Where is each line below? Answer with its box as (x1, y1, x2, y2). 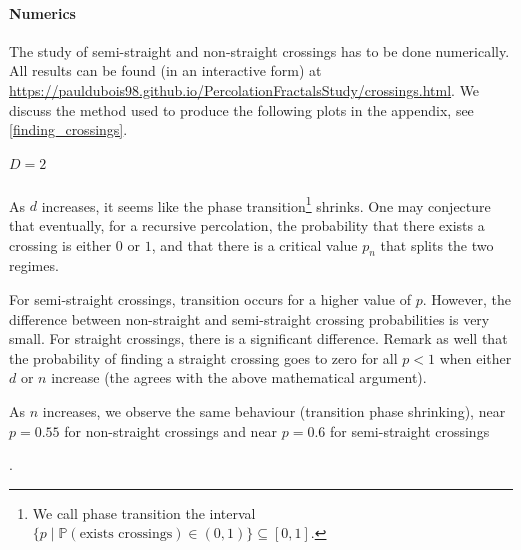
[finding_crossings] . (9, 119, 128, 140)
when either (439, 347, 512, 368)
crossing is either (9, 234, 112, 255)
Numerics (9, 2, 76, 23)
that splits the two (380, 234, 494, 255)
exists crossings (79, 527, 173, 542)
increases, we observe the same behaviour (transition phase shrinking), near (42, 400, 506, 421)
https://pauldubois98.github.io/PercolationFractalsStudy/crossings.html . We (9, 79, 480, 100)
